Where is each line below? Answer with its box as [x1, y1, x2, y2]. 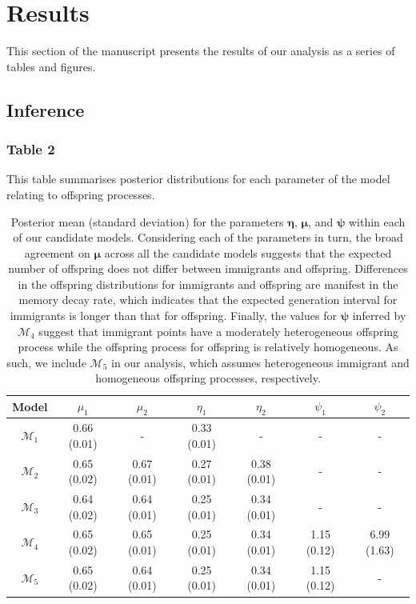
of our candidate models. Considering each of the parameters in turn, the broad [13, 229, 403, 246]
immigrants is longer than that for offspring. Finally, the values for [10, 307, 337, 324]
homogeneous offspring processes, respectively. [95, 370, 321, 386]
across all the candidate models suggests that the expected [104, 244, 392, 261]
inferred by [352, 307, 406, 324]
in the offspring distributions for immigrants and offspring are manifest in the [18, 275, 398, 292]
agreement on [24, 244, 90, 261]
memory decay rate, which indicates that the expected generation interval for [18, 291, 398, 308]
